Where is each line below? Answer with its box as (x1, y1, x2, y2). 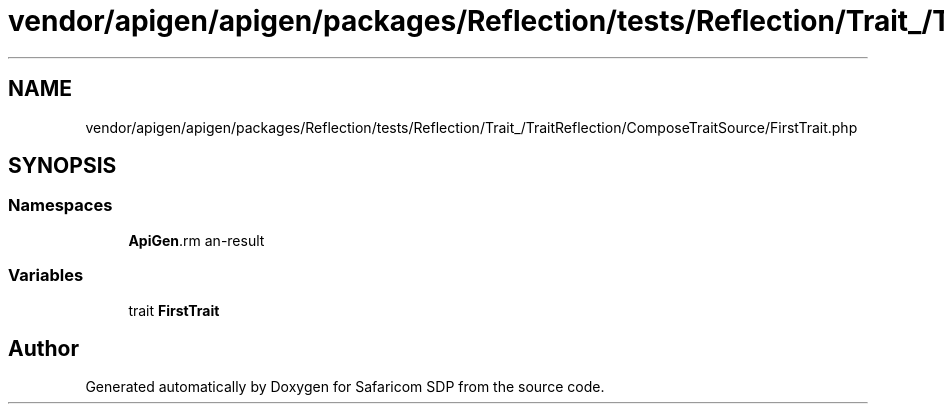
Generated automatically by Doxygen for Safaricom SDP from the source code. (85, 378, 605, 396)
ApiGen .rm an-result (128, 231, 265, 249)
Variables (8, 265, 84, 286)
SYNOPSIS (8, 153, 117, 179)
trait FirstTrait (128, 301, 220, 319)
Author (8, 335, 79, 361)
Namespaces (8, 195, 113, 216)
